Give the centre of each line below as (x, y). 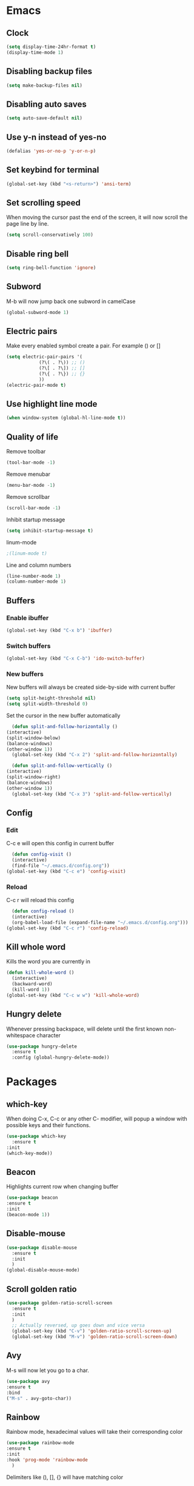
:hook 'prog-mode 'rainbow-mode (47, 1460)
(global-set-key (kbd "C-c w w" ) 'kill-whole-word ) (73, 995)
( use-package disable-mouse (42, 1247)
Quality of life (32, 437)
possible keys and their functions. (48, 1125)
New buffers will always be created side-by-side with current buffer (91, 687)
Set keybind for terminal (53, 170)
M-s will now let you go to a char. (48, 1370)
